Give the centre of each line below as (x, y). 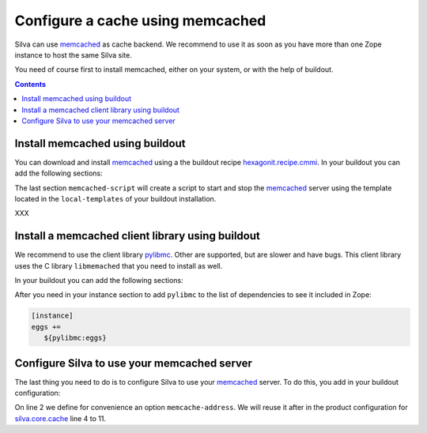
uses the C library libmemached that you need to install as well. (119, 265)
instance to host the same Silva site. (73, 55)
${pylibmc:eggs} (75, 338)
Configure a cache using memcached (140, 21)
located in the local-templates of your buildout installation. (115, 198)
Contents (30, 84)
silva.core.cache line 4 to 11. (60, 418)
